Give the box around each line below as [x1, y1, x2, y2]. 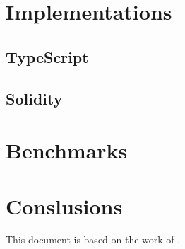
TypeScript [6, 45, 89, 67]
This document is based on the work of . [6, 232, 181, 247]
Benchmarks [6, 136, 128, 165]
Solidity [6, 87, 63, 109]
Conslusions [6, 191, 123, 220]
